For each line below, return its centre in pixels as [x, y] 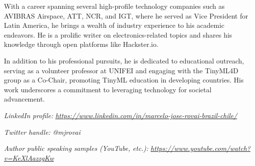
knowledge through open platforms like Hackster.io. [81, 44]
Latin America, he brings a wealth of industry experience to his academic [114, 25]
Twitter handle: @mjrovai [42, 132]
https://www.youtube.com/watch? [201, 148]
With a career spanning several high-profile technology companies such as [115, 6]
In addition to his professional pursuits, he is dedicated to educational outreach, [124, 60]
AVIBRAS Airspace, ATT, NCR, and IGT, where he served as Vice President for [126, 15]
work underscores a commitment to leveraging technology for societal [108, 89]
